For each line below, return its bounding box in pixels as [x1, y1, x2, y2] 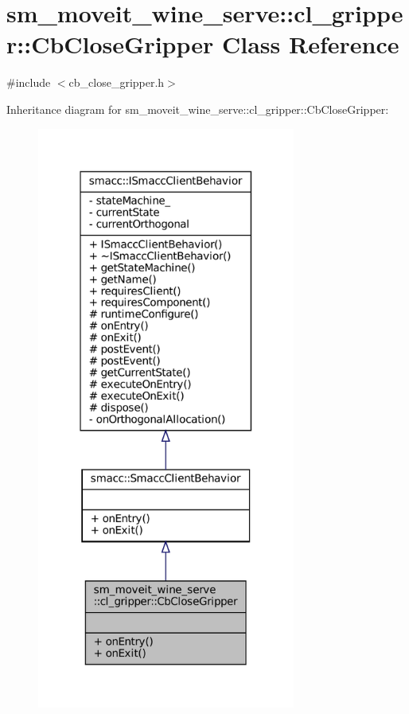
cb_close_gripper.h [68, 74, 165, 91]
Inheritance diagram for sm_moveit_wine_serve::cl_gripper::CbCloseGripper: [6, 100, 389, 117]
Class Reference [222, 28, 399, 60]
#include [6, 74, 51, 91]
